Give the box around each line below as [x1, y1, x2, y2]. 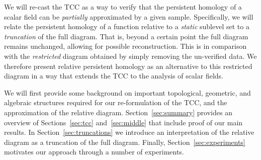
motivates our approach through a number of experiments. [4, 146, 184, 157]
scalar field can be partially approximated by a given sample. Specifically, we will [4, 11, 253, 22]
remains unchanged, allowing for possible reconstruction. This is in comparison [4, 41, 247, 51]
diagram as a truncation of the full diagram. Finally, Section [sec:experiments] [4, 136, 245, 147]
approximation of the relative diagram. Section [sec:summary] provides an [4, 107, 232, 117]
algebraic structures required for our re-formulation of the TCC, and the [4, 97, 227, 108]
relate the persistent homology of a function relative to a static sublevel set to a [4, 21, 249, 32]
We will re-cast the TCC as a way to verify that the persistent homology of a [4, 2, 242, 12]
